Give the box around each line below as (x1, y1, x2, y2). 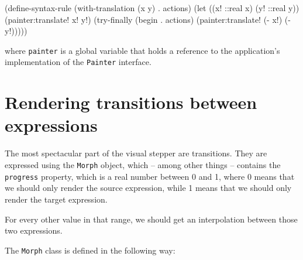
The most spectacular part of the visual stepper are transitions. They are (5, 147, 267, 159)
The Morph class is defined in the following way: (5, 244, 175, 256)
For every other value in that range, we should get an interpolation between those (5, 213, 298, 225)
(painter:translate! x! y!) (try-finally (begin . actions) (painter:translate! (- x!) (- (5, 13, 291, 25)
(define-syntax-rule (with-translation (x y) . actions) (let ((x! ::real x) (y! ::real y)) (5, 2, 299, 13)
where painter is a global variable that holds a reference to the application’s (5, 44, 280, 56)
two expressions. (5, 224, 63, 237)
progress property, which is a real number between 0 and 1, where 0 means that (5, 170, 295, 182)
